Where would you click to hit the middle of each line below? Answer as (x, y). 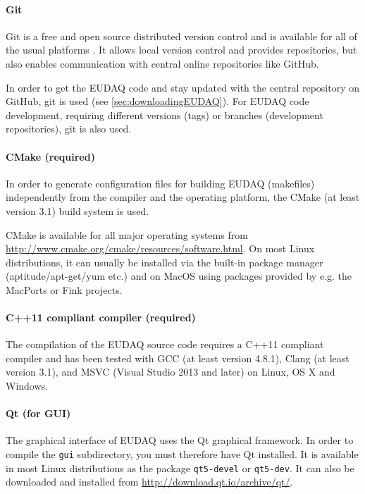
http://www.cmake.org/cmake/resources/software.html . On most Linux (160, 248)
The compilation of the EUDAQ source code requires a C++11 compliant (165, 344)
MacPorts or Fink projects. (64, 289)
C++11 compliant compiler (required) (101, 317)
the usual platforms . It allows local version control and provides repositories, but (181, 50)
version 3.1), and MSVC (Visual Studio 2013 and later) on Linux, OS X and (171, 372)
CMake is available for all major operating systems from (127, 234)
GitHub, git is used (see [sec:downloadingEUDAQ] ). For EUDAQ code (157, 101)
